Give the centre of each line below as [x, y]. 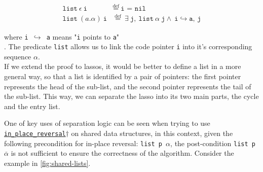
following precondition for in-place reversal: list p [83, 143]
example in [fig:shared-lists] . [47, 163]
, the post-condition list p [213, 143]
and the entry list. [32, 106]
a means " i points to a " [83, 36]
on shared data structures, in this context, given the [152, 133]
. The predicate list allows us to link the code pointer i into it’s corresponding [128, 46]
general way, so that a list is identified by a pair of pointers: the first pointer [123, 76]
